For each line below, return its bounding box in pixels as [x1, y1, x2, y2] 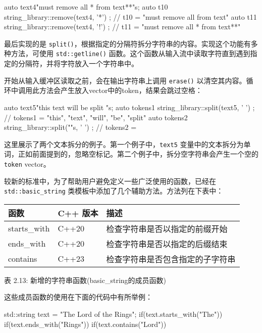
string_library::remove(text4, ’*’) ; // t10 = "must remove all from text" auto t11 [4, 11, 257, 22]
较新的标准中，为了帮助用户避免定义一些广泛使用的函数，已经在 [4, 175, 216, 186]
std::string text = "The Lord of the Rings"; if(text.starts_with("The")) [4, 309, 223, 319]
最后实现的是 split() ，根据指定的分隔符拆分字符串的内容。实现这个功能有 [4, 38, 251, 49]
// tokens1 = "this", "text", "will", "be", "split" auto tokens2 [4, 112, 188, 122]
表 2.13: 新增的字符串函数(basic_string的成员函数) [4, 274, 167, 285]
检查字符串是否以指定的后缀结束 [106, 237, 228, 250]
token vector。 [4, 158, 50, 169]
